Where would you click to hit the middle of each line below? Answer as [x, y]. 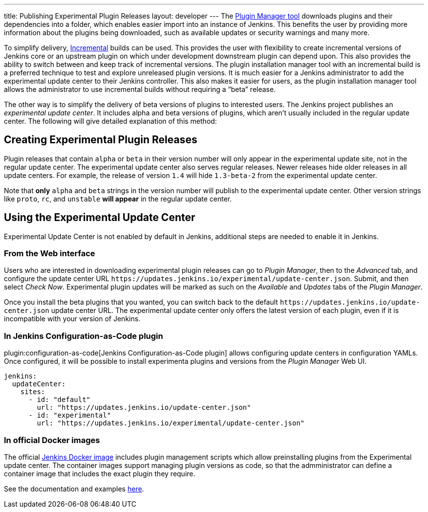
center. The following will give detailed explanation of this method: [110, 121]
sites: [33, 392]
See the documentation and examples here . [74, 489]
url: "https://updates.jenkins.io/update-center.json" [144, 408]
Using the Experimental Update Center [100, 218]
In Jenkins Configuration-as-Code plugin [84, 336]
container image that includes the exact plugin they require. [100, 473]
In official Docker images [52, 440]
